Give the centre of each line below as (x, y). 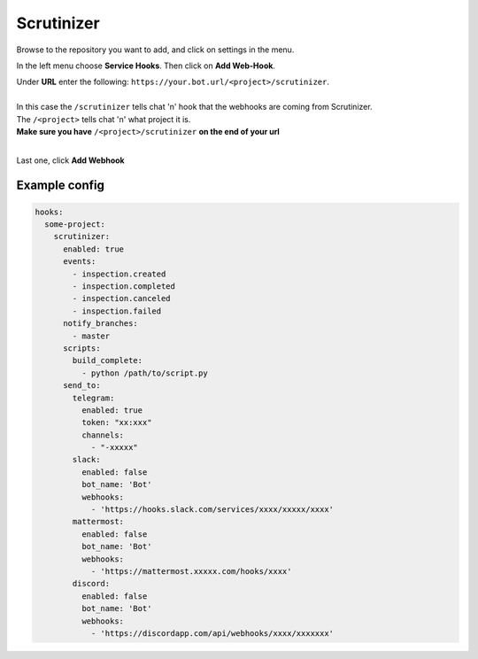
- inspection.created (119, 274)
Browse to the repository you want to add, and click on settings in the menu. (155, 50)
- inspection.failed (117, 311)
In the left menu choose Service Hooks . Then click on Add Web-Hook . (146, 66)
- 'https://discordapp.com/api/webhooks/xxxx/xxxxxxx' (212, 633)
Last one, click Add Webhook (70, 160)
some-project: (75, 225)
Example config (61, 186)
